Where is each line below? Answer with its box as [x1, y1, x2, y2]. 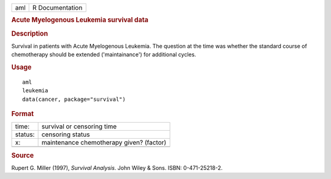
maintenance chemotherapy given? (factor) [41, 138, 167, 147]
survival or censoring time [41, 122, 117, 131]
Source [11, 151, 34, 159]
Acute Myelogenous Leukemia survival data [11, 16, 148, 24]
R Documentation [32, 4, 83, 12]
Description [11, 29, 48, 38]
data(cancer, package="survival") [22, 95, 126, 103]
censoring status [41, 130, 90, 139]
